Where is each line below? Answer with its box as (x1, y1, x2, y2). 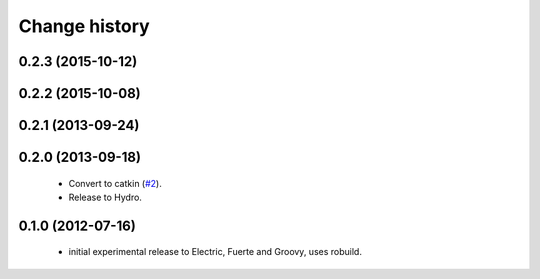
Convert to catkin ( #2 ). (68, 177, 162, 189)
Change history (18, 15, 150, 37)
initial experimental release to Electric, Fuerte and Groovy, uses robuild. (68, 246, 362, 258)
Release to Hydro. (68, 191, 142, 203)
